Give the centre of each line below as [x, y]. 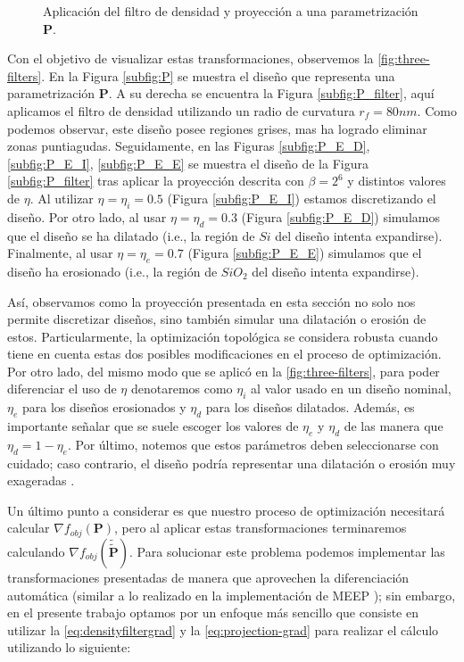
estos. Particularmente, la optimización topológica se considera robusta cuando [223, 336]
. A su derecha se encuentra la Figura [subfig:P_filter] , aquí [271, 93]
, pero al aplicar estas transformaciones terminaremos [260, 528]
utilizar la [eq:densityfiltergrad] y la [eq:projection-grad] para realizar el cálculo [223, 629]
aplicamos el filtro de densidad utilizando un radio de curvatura [181, 110]
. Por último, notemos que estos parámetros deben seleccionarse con [253, 444]
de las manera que [394, 426]
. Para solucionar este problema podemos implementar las [287, 551]
